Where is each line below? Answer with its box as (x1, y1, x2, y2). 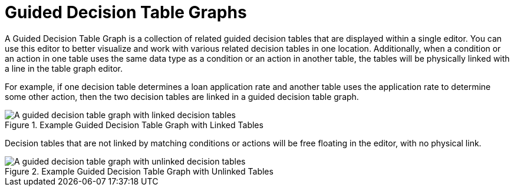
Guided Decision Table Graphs (5, 2, 247, 22)
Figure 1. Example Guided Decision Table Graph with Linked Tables (5, 119, 263, 130)
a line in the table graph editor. (5, 63, 123, 73)
